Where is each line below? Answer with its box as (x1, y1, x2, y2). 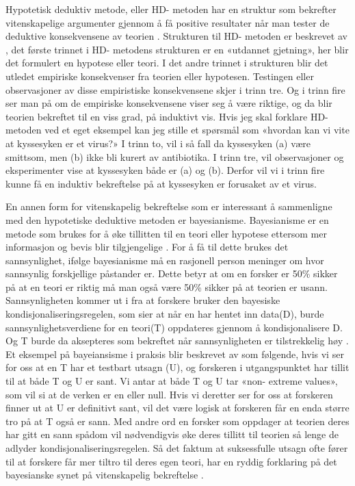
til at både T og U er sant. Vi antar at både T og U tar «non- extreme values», (5, 374, 338, 388)
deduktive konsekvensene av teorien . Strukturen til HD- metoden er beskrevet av (5, 29, 347, 43)
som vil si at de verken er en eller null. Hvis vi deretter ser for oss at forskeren (5, 387, 333, 401)
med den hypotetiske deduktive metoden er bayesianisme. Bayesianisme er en (5, 212, 329, 227)
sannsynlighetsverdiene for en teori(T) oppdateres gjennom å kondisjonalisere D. (5, 320, 343, 334)
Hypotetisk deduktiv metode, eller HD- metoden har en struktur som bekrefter (5, 2, 337, 16)
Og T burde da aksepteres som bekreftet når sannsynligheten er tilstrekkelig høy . (5, 333, 349, 348)
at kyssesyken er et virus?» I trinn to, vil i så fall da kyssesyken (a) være (5, 136, 311, 150)
